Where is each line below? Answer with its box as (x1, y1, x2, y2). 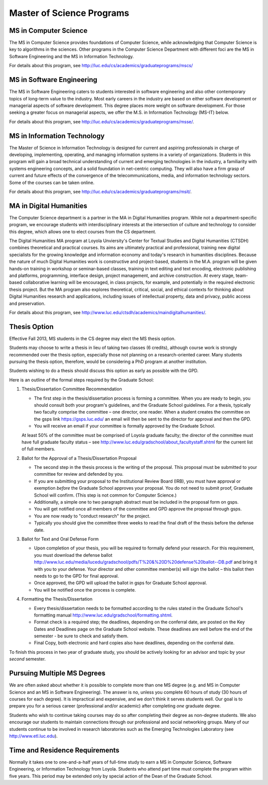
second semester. (9, 656, 46, 662)
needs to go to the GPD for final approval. (34, 573, 119, 579)
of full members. (21, 446, 56, 452)
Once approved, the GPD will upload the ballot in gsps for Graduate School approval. (34, 580, 207, 586)
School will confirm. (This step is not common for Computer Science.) (34, 492, 177, 498)
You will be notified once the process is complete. (34, 587, 136, 593)
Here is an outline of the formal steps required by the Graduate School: (9, 377, 154, 383)
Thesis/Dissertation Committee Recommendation (21, 386, 122, 392)
